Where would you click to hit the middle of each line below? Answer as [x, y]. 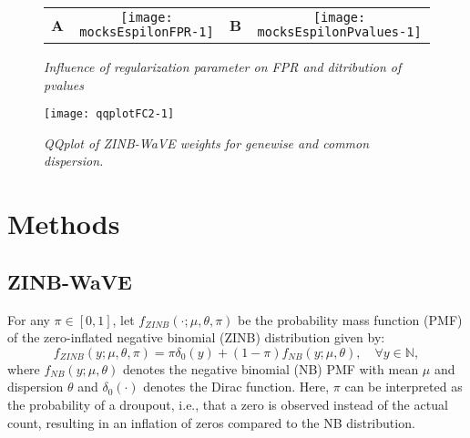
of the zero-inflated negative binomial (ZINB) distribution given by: [196, 337]
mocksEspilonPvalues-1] [339, 32]
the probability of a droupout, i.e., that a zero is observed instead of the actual [228, 404]
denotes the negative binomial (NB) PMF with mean [271, 368]
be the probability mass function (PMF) [350, 319]
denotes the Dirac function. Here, [236, 387]
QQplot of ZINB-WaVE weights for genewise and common [207, 143]
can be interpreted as [404, 387]
